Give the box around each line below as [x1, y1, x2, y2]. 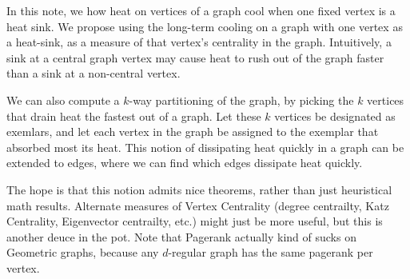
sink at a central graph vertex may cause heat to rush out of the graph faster [6, 49, 384, 66]
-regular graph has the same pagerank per [168, 244, 373, 261]
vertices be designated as [274, 107, 396, 124]
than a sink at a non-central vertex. [6, 65, 181, 82]
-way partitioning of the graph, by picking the [129, 91, 354, 108]
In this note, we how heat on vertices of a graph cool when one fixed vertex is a [6, 2, 396, 18]
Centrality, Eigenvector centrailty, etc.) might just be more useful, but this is [6, 213, 383, 229]
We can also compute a [6, 91, 120, 108]
